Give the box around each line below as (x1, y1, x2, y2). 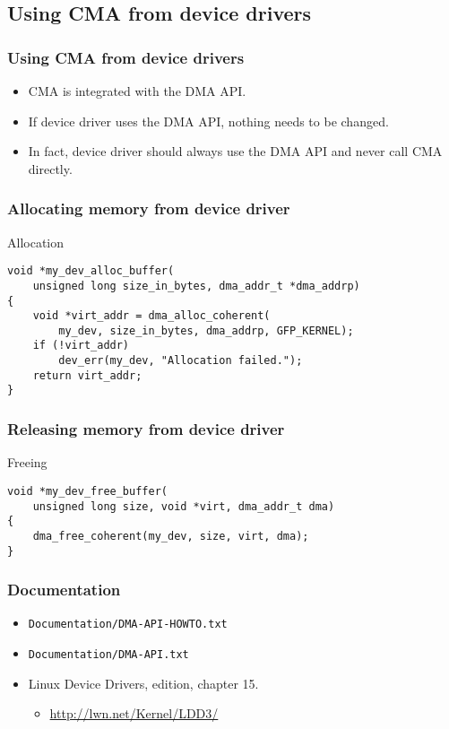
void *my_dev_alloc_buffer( (7, 265, 175, 278)
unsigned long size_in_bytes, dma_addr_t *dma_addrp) (32, 279, 360, 292)
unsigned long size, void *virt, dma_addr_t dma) (32, 499, 335, 513)
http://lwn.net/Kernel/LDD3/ (49, 704, 219, 723)
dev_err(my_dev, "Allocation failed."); (58, 354, 303, 368)
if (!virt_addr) (32, 339, 130, 352)
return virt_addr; (32, 369, 142, 382)
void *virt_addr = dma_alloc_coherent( (32, 309, 271, 323)
